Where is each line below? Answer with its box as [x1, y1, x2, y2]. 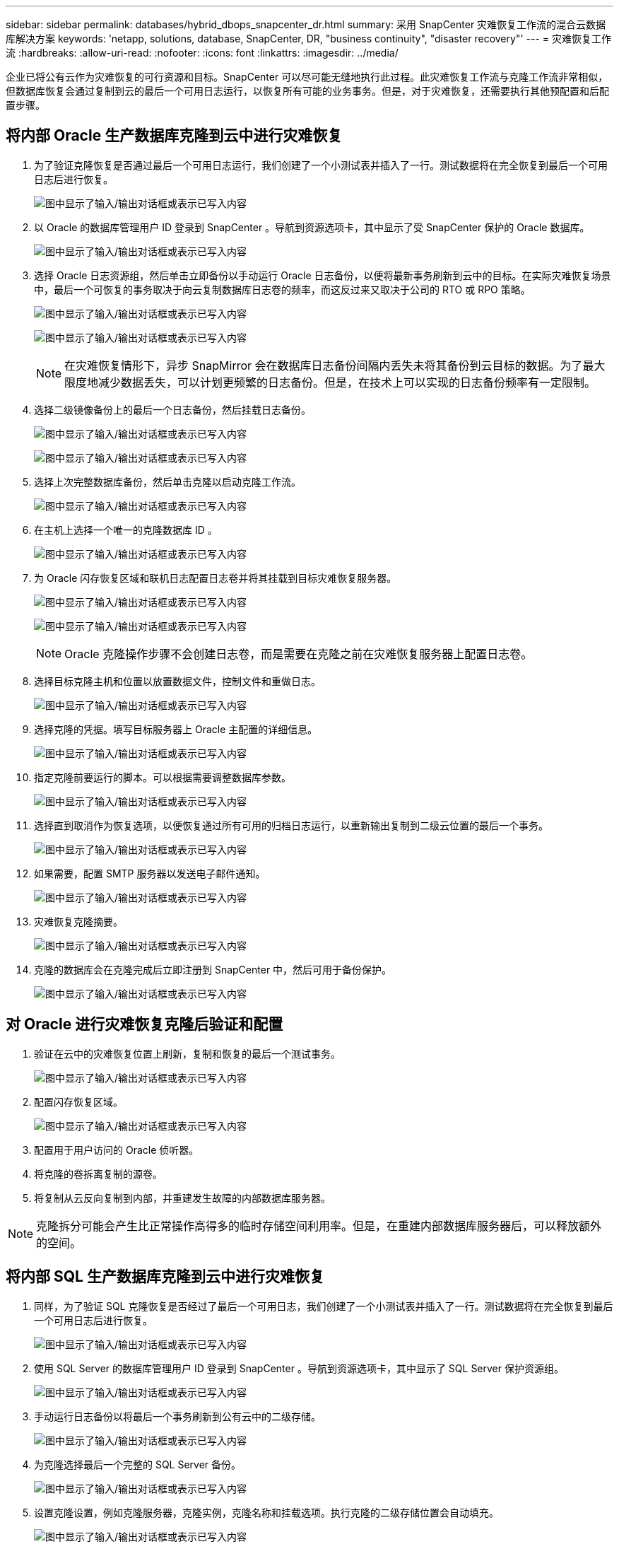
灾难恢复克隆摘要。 [34, 915, 123, 928]
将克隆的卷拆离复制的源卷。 [34, 1167, 163, 1180]
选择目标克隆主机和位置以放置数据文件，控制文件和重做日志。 [34, 674, 321, 687]
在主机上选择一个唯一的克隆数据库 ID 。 [34, 523, 218, 536]
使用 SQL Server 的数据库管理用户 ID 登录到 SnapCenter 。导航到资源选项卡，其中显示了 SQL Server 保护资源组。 [34, 1362, 564, 1374]
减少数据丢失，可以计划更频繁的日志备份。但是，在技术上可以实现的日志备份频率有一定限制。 [98, 375, 596, 390]
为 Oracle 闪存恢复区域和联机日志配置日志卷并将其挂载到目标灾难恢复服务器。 [34, 571, 397, 584]
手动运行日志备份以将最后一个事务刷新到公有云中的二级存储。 [34, 1410, 321, 1422]
